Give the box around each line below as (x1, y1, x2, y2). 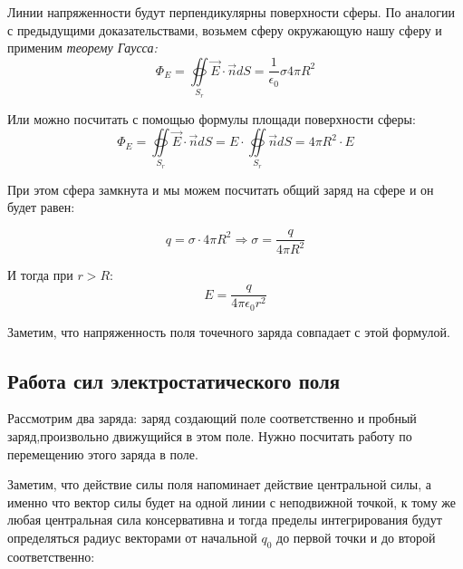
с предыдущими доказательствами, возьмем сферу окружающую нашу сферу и (7, 20, 442, 39)
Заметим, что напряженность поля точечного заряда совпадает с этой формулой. (7, 322, 450, 341)
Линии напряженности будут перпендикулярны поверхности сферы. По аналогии (7, 3, 455, 21)
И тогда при (7, 265, 73, 284)
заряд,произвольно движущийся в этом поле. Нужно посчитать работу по (7, 426, 412, 445)
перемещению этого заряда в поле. (7, 444, 198, 463)
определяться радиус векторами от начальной (7, 527, 257, 546)
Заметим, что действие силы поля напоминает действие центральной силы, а (7, 475, 431, 494)
